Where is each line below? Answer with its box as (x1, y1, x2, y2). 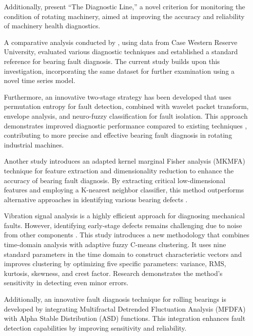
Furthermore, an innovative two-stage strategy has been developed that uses (4, 91, 232, 102)
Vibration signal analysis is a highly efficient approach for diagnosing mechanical (4, 210, 245, 221)
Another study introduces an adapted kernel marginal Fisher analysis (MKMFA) (4, 156, 245, 166)
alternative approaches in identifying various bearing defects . (4, 194, 188, 204)
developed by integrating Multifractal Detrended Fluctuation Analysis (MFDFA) (4, 303, 246, 314)
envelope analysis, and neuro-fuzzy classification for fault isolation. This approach (4, 110, 248, 121)
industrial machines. (4, 139, 64, 149)
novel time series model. (4, 75, 76, 85)
